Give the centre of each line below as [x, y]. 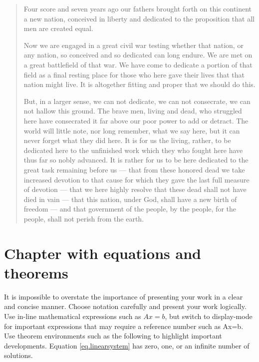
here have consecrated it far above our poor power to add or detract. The [136, 120]
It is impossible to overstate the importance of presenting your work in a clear [124, 296]
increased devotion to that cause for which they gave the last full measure [136, 179]
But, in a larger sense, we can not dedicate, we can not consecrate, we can [137, 101]
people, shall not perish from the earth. [84, 218]
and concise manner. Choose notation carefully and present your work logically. [125, 306]
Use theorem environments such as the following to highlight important [113, 336]
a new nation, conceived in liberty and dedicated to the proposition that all [139, 18]
